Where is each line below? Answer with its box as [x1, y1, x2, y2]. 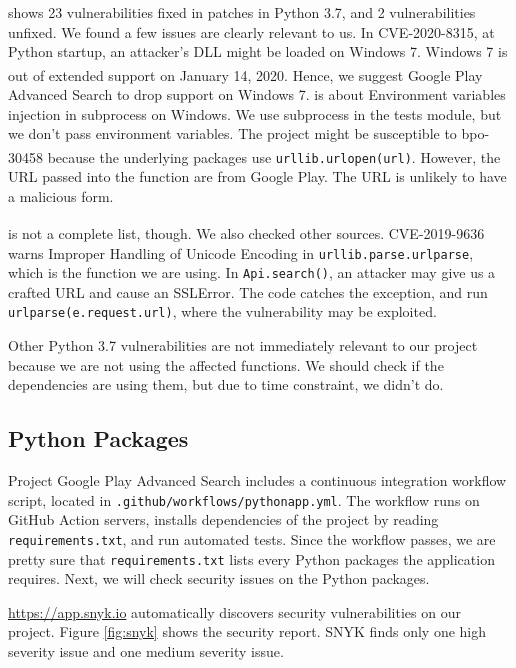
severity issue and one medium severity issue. [8, 641, 284, 662]
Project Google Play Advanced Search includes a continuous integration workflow [8, 470, 507, 491]
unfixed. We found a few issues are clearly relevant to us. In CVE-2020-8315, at [8, 21, 495, 42]
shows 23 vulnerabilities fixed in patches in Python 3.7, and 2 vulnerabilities [8, 2, 476, 22]
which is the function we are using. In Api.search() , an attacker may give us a [8, 262, 496, 283]
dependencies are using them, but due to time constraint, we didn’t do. [8, 374, 444, 395]
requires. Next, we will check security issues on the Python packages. [8, 568, 430, 589]
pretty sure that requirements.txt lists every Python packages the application [8, 548, 495, 569]
